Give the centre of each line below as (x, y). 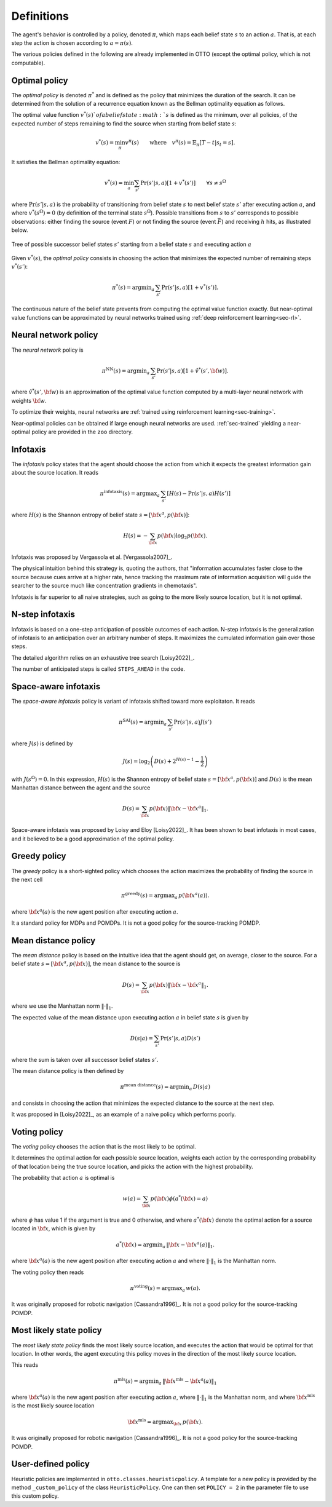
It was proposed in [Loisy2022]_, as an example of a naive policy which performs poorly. (124, 1114)
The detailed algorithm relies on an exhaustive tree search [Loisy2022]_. (103, 657)
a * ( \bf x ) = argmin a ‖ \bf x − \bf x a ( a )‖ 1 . (165, 1244)
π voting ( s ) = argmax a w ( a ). (165, 1288)
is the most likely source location (53, 1406)
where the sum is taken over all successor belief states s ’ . (85, 1059)
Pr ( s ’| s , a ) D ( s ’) (180, 1038)
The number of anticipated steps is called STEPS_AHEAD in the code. (98, 669)
